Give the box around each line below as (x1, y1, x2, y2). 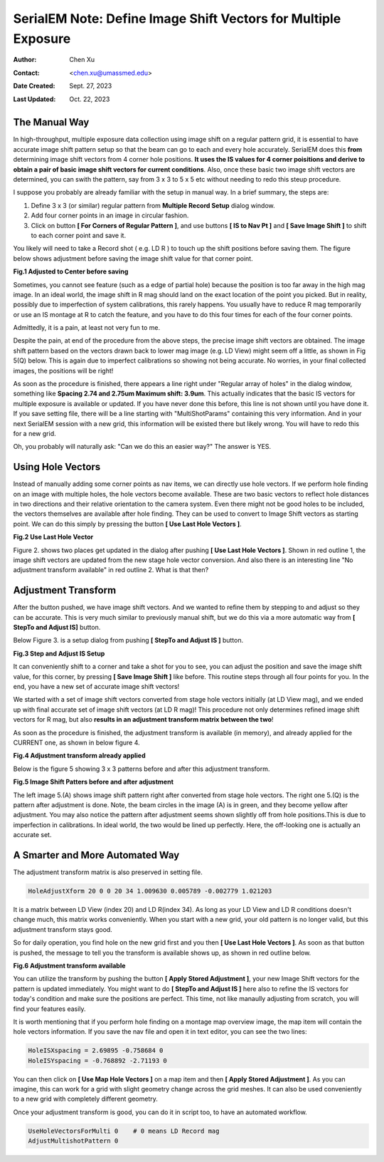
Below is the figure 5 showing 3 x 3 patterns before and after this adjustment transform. (13, 764, 270, 773)
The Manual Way (13, 116, 90, 128)
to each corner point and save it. (31, 231, 127, 239)
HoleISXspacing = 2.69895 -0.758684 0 (28, 1047, 164, 1054)
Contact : (13, 68, 41, 77)
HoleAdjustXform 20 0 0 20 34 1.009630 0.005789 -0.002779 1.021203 (28, 887, 272, 895)
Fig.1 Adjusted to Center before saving (13, 267, 129, 276)
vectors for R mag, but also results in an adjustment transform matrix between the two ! (13, 715, 274, 724)
